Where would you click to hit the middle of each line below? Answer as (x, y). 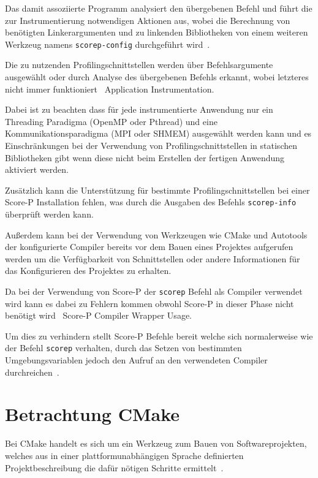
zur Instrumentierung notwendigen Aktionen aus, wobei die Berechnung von (148, 20)
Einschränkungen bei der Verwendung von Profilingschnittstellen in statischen (151, 145)
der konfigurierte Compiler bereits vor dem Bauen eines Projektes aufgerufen (149, 247)
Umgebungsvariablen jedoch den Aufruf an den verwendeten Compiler (136, 360)
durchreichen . (32, 372)
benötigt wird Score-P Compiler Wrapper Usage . (99, 315)
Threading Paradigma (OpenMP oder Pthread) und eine (111, 121)
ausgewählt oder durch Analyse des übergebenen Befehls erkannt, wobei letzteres (157, 77)
